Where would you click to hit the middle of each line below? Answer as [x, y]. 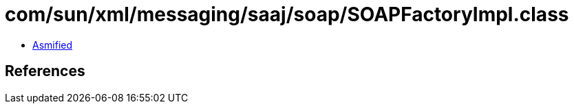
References [45, 71]
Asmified [53, 45]
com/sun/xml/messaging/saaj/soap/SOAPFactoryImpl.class [287, 14]
